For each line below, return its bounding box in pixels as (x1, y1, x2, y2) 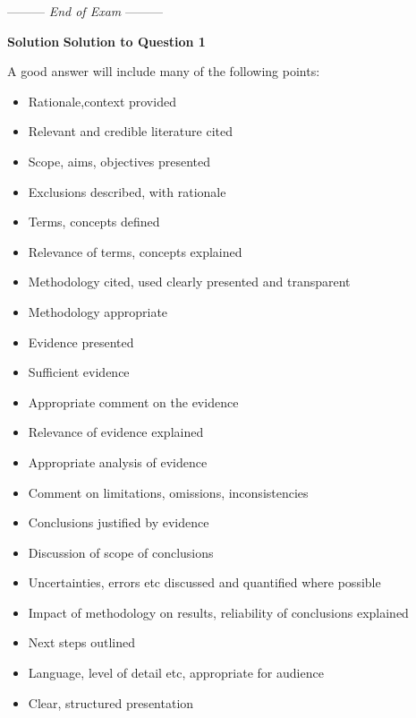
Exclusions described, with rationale (28, 182, 226, 201)
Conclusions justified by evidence (28, 513, 209, 532)
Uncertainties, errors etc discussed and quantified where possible (28, 573, 381, 592)
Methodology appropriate (28, 302, 168, 321)
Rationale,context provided (28, 91, 176, 110)
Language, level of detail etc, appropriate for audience (28, 663, 324, 682)
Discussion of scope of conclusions (28, 543, 214, 561)
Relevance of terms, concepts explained (28, 242, 242, 261)
